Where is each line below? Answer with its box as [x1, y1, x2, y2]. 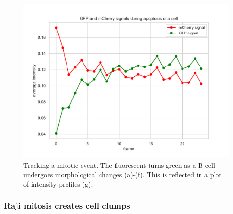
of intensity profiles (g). [23, 179, 93, 189]
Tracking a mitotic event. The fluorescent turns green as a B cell [23, 160, 215, 170]
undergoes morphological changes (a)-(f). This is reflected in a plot [23, 169, 222, 180]
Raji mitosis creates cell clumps [4, 199, 130, 212]
